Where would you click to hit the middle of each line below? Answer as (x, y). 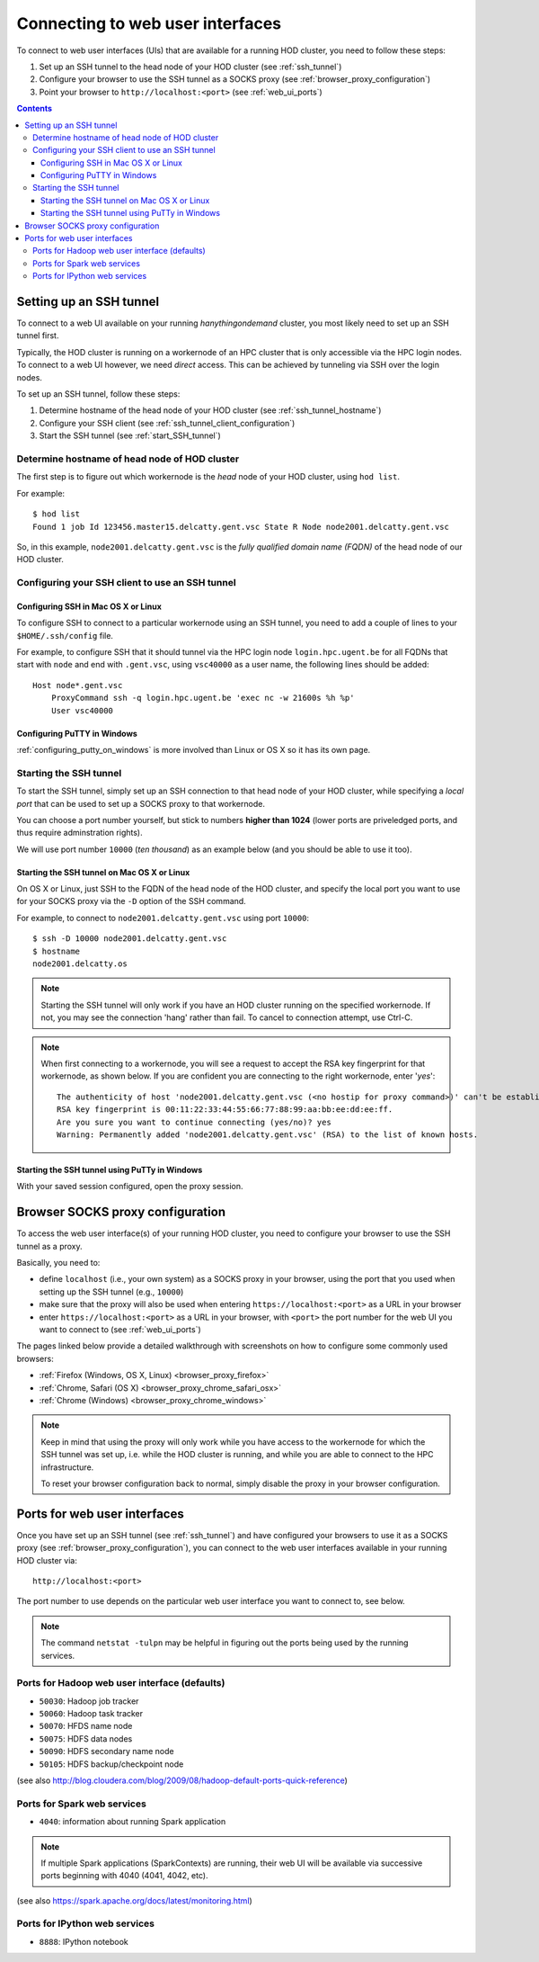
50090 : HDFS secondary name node (106, 1751)
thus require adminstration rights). (80, 833)
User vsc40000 (82, 710)
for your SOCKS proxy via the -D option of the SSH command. (131, 901)
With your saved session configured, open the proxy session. (130, 1187)
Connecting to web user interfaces (149, 23)
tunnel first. (38, 336)
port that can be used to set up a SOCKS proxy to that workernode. (141, 803)
